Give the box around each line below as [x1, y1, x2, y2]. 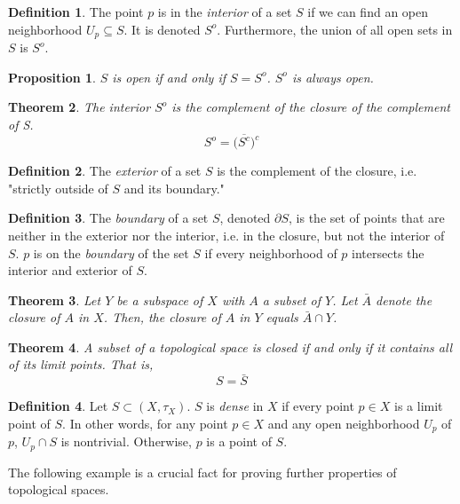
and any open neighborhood [267, 413, 420, 432]
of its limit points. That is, [8, 355, 154, 374]
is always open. [291, 67, 374, 86]
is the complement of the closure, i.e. [217, 161, 417, 180]
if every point [282, 397, 354, 415]
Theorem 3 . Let [8, 290, 101, 309]
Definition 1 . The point [8, 3, 144, 20]
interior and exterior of [8, 261, 132, 280]
